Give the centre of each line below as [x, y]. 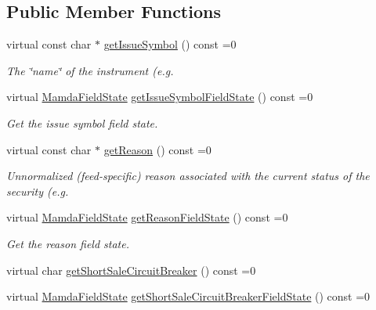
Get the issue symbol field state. [82, 123]
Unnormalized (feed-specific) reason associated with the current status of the [188, 176]
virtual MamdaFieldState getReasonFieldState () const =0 [147, 217]
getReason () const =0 [157, 149]
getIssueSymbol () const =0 [170, 44]
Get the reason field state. [68, 243]
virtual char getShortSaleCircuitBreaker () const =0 [131, 270]
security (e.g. [38, 191]
